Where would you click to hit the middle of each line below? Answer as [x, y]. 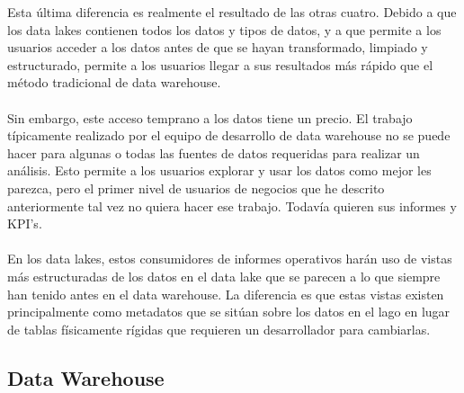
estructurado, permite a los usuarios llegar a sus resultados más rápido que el [220, 64]
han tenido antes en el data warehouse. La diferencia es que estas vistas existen [226, 294]
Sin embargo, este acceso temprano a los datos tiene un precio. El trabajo [210, 117]
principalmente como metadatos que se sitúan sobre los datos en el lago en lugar [229, 312]
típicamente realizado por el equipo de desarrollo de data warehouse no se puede [229, 135]
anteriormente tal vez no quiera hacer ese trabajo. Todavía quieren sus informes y [232, 205]
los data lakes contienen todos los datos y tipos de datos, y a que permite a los [224, 29]
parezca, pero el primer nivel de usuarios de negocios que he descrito [196, 188]
